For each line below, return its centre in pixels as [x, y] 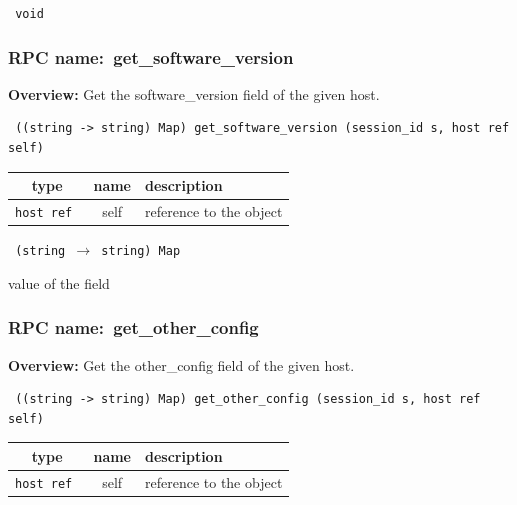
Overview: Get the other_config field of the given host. [181, 364]
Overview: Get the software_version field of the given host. [194, 93]
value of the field [59, 282]
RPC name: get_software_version [151, 56]
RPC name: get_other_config [133, 327]
